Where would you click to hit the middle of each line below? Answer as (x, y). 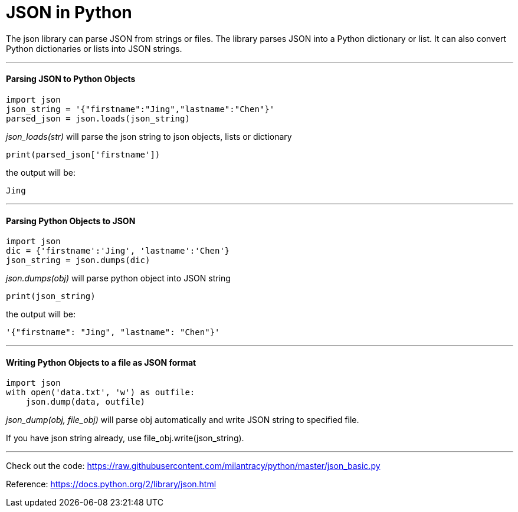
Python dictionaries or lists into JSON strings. (94, 48)
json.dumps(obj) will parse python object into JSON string (118, 278)
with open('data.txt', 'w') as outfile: (101, 393)
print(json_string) (51, 296)
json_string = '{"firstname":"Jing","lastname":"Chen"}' (140, 109)
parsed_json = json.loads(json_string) (98, 118)
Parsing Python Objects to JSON (71, 221)
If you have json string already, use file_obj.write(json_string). (125, 438)
